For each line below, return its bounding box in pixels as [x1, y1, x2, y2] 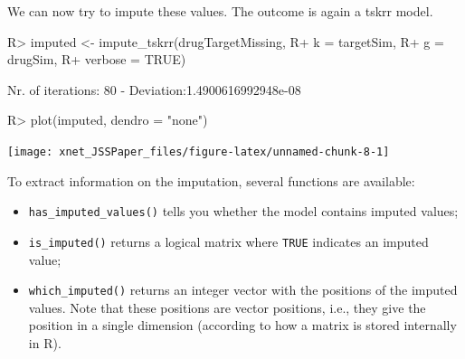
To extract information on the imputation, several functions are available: [7, 171, 415, 190]
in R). [28, 333, 62, 352]
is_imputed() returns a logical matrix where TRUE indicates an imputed [28, 231, 429, 250]
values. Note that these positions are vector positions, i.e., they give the [28, 298, 426, 316]
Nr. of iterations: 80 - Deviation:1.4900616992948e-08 [7, 80, 301, 99]
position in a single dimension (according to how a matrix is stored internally [28, 316, 457, 335]
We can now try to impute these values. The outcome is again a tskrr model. [7, 2, 433, 20]
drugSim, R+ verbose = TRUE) [7, 50, 186, 69]
